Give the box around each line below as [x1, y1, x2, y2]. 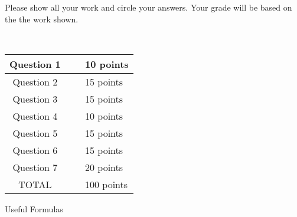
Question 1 [9, 57, 61, 71]
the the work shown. [5, 12, 79, 25]
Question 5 [12, 126, 58, 140]
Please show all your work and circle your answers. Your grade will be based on [5, 1, 292, 13]
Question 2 [12, 74, 58, 88]
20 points [84, 160, 123, 174]
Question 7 [12, 160, 58, 174]
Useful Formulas [5, 202, 63, 215]
